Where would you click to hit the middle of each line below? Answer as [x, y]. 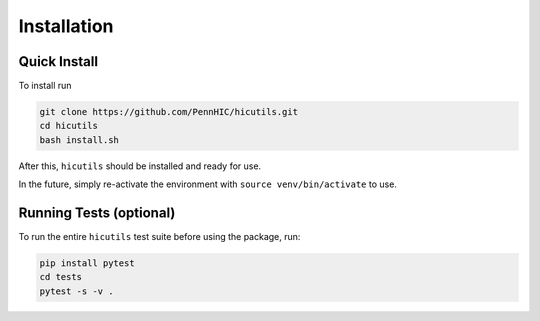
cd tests [61, 277]
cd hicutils [69, 126]
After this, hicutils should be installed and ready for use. [140, 166]
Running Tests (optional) [97, 213]
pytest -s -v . [76, 291]
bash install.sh [79, 139]
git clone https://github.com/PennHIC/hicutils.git [169, 112]
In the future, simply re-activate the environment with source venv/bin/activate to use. [207, 184]
